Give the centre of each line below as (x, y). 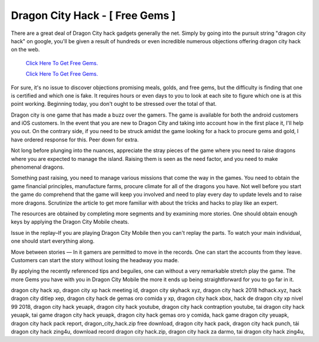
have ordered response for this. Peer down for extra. (75, 140)
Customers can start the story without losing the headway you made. (95, 260)
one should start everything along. (53, 241)
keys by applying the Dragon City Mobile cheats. (70, 222)
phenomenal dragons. (38, 167)
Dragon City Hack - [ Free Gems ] (93, 15)
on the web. (25, 50)
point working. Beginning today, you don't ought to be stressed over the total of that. (114, 104)
